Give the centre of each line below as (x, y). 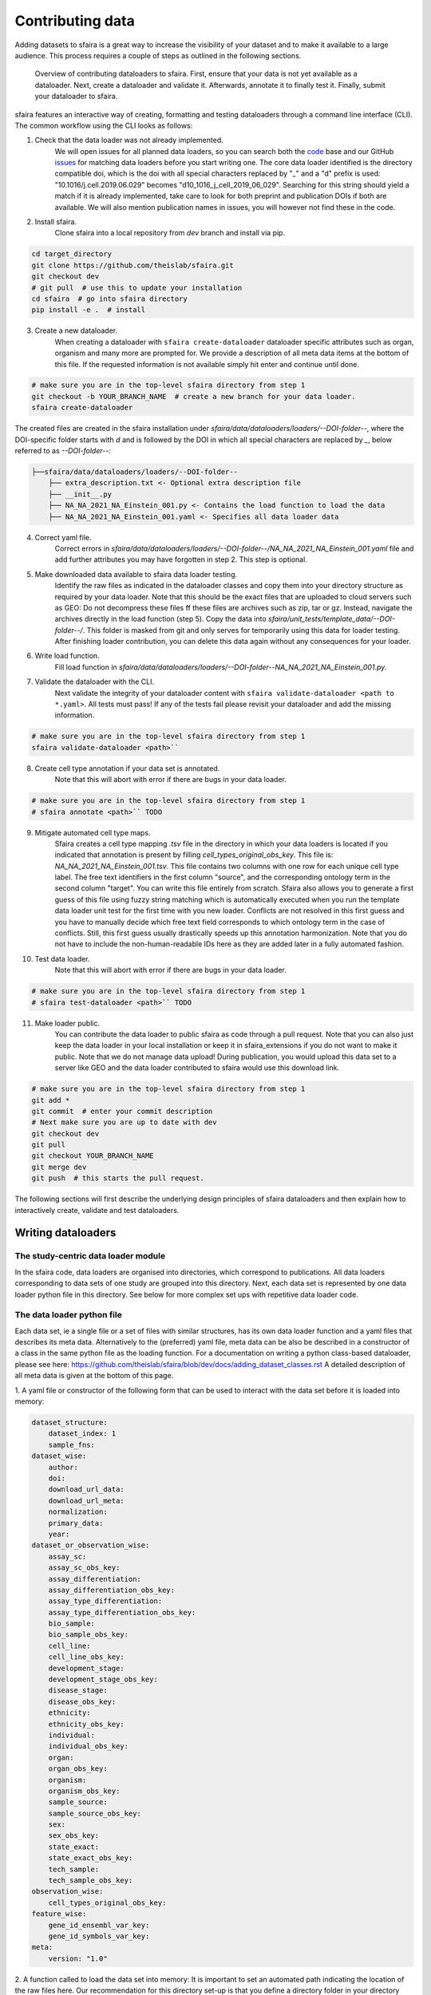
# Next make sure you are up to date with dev (124, 1122)
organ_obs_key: (78, 1769)
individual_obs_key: (89, 1746)
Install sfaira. (56, 222)
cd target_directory (71, 254)
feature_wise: (59, 1914)
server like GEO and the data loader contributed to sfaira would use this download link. (197, 1068)
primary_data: (76, 1523)
